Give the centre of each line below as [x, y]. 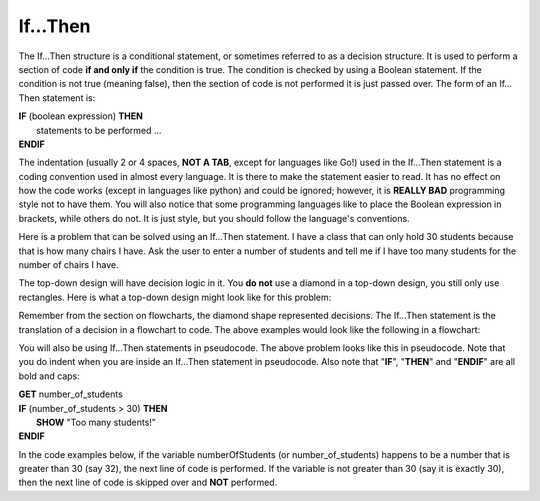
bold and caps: [49, 376]
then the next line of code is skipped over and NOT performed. [148, 482]
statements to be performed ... [99, 130]
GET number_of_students [71, 394]
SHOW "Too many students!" [96, 422]
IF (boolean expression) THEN [81, 116]
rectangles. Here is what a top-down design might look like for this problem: [175, 297]
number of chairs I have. [68, 265]
